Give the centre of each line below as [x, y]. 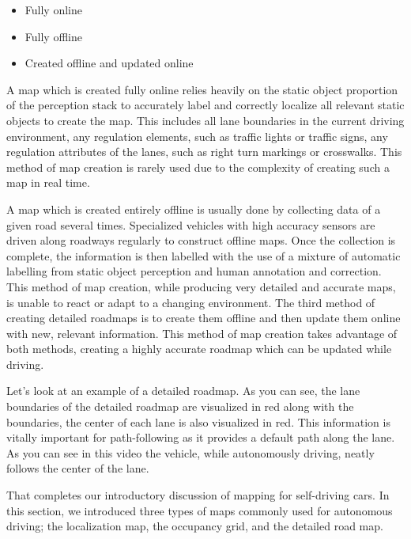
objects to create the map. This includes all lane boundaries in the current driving [205, 120]
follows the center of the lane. [78, 468]
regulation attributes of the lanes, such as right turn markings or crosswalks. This [204, 152]
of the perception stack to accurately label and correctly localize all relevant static [205, 105]
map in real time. [48, 182]
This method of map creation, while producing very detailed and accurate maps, [201, 286]
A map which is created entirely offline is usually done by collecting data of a [194, 209]
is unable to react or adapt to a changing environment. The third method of [191, 302]
